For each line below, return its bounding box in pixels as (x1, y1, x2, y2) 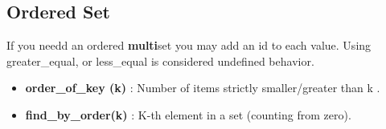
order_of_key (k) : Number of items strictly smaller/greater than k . (25, 79, 380, 96)
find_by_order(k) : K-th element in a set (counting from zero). (25, 106, 351, 123)
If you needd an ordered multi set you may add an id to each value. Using (6, 37, 372, 54)
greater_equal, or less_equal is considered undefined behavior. (6, 52, 314, 69)
